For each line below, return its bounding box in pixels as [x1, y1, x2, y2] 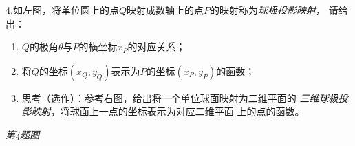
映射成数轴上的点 [126, 3, 204, 17]
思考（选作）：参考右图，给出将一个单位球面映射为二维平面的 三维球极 [21, 90, 338, 105]
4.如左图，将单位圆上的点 [6, 3, 119, 17]
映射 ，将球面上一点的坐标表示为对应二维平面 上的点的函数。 [31, 104, 305, 118]
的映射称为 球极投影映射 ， [209, 3, 325, 17]
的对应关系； [127, 39, 186, 54]
